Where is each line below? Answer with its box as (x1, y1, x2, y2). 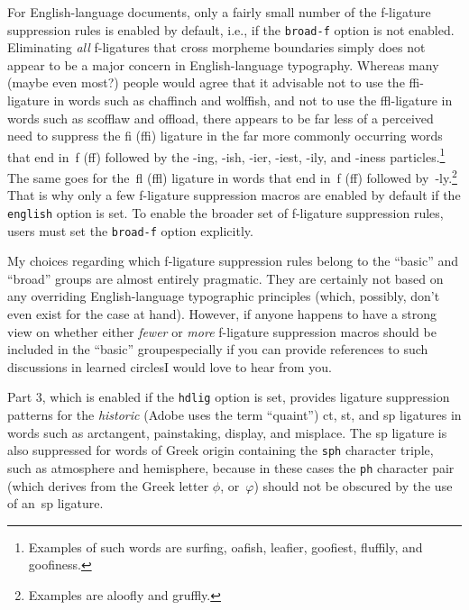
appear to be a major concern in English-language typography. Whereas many (7, 55, 439, 74)
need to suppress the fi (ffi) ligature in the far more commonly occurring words (7, 126, 443, 145)
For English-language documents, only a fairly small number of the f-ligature (7, 3, 431, 21)
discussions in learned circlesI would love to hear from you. (7, 357, 332, 376)
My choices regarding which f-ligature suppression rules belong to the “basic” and (7, 251, 458, 270)
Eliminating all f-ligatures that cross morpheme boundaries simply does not (7, 38, 426, 57)
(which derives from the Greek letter (7, 476, 209, 495)
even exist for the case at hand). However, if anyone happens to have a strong (7, 305, 437, 323)
